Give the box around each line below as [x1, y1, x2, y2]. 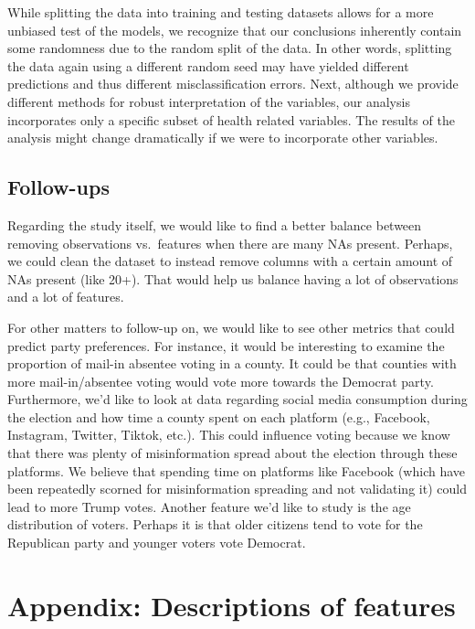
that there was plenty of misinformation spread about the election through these [7, 443, 458, 463]
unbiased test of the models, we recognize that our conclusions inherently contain [7, 20, 462, 39]
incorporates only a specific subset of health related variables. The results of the [7, 110, 455, 129]
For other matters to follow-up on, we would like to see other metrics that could [7, 317, 455, 336]
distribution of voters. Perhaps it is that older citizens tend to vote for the [7, 515, 423, 534]
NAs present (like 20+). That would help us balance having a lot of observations [7, 269, 459, 288]
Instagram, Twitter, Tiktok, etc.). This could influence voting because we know [7, 425, 450, 444]
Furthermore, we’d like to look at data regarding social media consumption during [7, 389, 468, 409]
